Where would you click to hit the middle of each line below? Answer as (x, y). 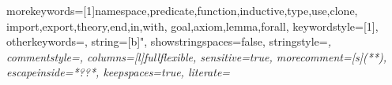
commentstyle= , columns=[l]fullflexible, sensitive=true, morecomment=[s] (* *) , (197, 56)
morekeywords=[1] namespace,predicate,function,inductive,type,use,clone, (182, 10)
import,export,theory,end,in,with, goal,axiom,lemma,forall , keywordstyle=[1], (192, 26)
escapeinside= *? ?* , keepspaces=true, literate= (119, 72)
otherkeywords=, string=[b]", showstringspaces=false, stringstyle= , (169, 41)
